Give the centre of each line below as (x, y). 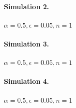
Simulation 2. (27, 6)
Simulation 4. (27, 81)
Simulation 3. (27, 43)
